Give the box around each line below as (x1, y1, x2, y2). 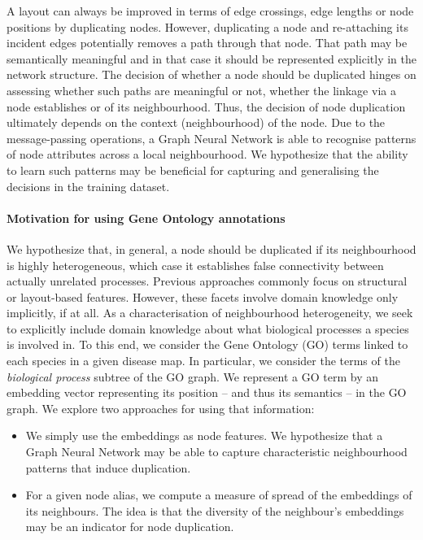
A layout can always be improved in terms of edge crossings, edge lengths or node (7, 2, 414, 19)
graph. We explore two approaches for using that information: (7, 399, 315, 416)
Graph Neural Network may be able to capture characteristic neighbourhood (25, 443, 408, 460)
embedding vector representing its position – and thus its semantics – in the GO (7, 384, 407, 401)
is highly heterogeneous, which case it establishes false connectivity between (7, 256, 384, 273)
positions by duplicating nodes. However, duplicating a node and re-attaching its (7, 18, 408, 35)
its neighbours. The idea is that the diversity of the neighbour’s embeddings (25, 502, 404, 519)
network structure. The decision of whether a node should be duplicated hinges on (7, 66, 416, 83)
